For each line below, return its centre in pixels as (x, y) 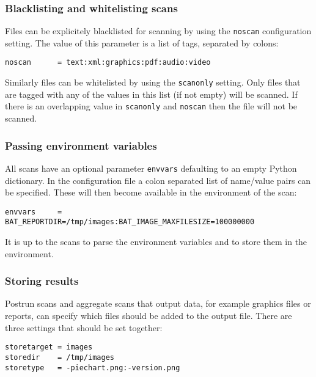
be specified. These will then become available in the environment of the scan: (151, 192)
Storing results (42, 281)
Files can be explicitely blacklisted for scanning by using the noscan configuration (158, 31)
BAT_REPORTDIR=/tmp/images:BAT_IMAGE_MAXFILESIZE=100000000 (130, 222)
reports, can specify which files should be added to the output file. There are (149, 315)
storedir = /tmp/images (60, 357)
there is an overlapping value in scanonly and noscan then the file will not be (151, 106)
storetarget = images (49, 347)
